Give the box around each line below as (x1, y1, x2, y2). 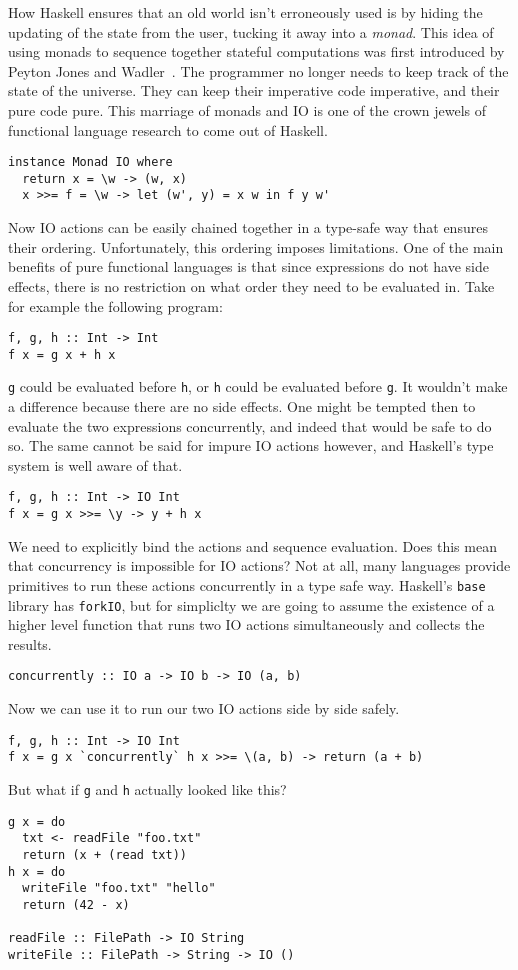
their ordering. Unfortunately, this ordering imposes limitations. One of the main (8, 236, 504, 257)
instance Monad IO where (8, 155, 173, 170)
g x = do (8, 814, 66, 829)
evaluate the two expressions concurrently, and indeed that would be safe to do (8, 415, 492, 436)
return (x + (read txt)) (22, 847, 187, 862)
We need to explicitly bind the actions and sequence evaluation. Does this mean (8, 535, 497, 556)
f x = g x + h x (8, 347, 116, 362)
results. (8, 633, 52, 654)
